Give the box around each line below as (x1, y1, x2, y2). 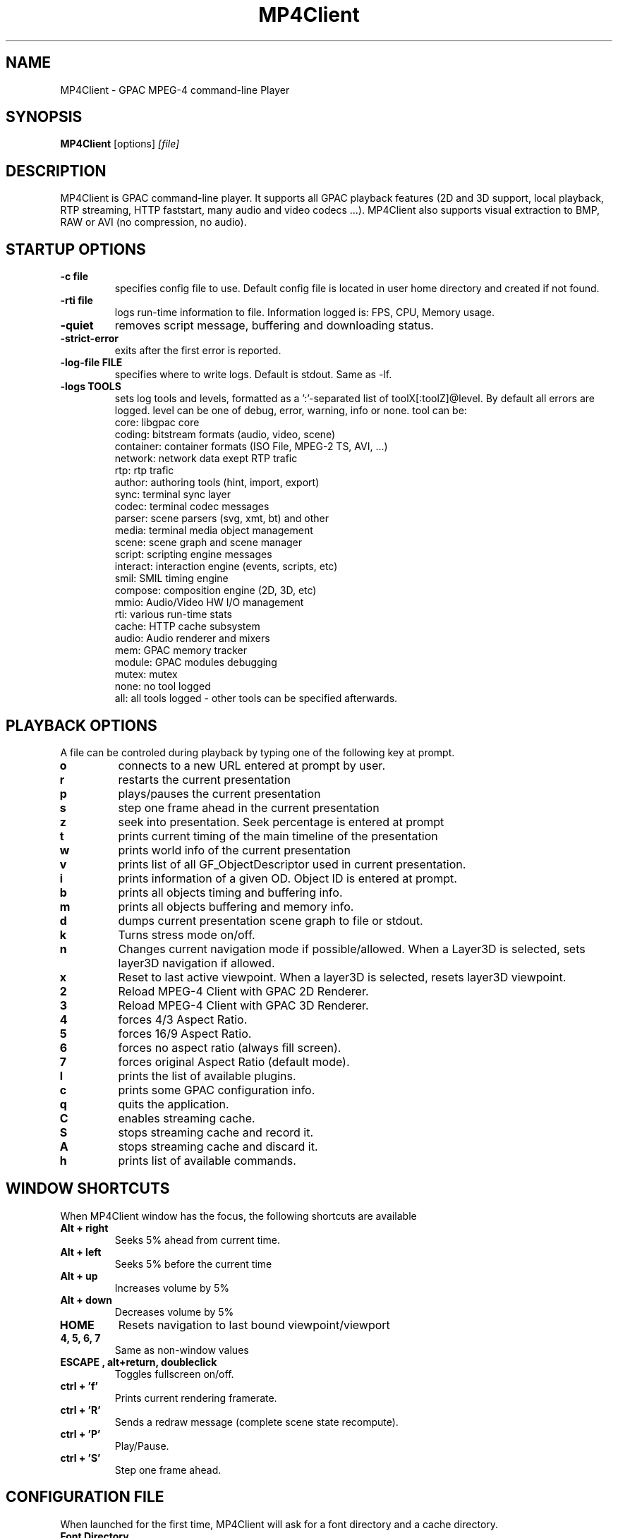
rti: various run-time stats (114, 608, 233, 621)
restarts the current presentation (118, 772, 291, 787)
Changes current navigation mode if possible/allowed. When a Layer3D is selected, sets (118, 941, 586, 956)
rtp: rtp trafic (114, 464, 174, 477)
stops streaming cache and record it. (118, 1125, 313, 1139)
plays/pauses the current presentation (118, 786, 321, 801)
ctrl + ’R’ (60, 1403, 101, 1416)
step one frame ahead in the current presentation (118, 800, 380, 815)
